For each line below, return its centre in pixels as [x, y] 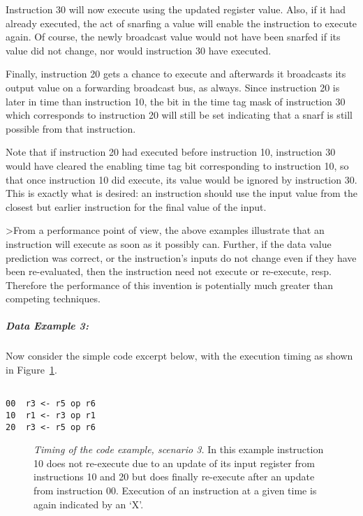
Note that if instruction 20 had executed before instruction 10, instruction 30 [171, 152]
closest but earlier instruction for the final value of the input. [136, 206]
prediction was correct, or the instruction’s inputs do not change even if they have [181, 257]
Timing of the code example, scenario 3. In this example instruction [179, 449]
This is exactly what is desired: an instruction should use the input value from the [181, 193]
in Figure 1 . [31, 370]
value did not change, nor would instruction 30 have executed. [139, 50]
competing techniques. [53, 298]
